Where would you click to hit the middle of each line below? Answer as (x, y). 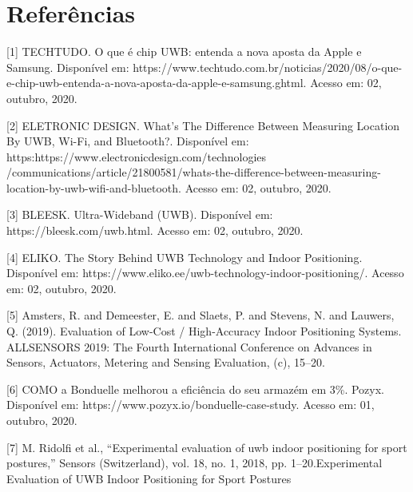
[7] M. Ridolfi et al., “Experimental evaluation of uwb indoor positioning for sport (207, 447)
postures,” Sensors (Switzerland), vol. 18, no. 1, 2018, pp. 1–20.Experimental (195, 463)
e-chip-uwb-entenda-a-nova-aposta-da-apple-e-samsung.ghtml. (157, 83)
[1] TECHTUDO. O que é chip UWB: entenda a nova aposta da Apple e (184, 52)
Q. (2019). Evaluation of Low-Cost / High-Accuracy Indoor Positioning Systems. (204, 331)
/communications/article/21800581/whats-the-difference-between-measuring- (194, 172)
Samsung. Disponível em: (68, 67)
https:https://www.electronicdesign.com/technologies (137, 156)
